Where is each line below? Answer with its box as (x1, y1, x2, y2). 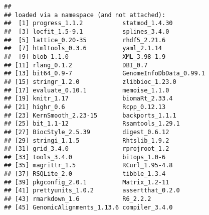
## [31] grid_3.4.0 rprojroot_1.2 (4, 145, 169, 153)
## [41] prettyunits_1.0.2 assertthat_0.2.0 (4, 187, 180, 194)
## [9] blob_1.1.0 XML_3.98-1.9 (4, 53, 166, 60)
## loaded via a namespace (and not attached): (4, 11, 166, 19)
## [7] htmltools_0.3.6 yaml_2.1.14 (4, 45, 162, 52)
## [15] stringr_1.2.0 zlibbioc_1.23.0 (4, 78, 176, 85)
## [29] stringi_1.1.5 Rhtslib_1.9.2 (4, 137, 169, 144)
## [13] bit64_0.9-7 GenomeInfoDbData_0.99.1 (4, 70, 205, 77)
